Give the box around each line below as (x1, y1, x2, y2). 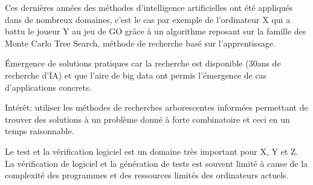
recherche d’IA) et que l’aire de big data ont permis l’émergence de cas (5, 68, 267, 81)
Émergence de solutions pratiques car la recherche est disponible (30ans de (5, 57, 281, 70)
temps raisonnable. (5, 125, 74, 137)
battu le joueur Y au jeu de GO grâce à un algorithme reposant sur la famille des (5, 25, 306, 37)
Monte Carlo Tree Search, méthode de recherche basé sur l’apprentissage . (5, 36, 276, 49)
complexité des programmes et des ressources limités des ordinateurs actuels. (5, 169, 289, 181)
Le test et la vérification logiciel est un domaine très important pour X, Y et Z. (5, 144, 298, 157)
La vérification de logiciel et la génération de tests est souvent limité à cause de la (5, 157, 308, 169)
